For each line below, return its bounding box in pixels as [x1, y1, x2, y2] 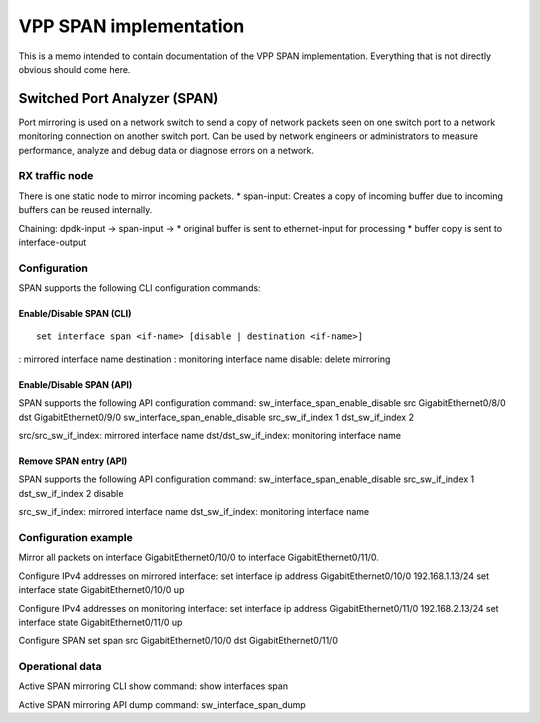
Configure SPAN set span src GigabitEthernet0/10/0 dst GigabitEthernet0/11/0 [18, 635, 339, 647]
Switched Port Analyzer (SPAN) [18, 90, 219, 107]
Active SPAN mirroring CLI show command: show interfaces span [18, 680, 289, 692]
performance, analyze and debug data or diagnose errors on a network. [18, 144, 315, 156]
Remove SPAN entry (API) [18, 455, 128, 467]
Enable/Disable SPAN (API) [18, 378, 133, 390]
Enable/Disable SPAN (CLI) [18, 308, 132, 320]
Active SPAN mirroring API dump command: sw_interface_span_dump [18, 698, 307, 710]
